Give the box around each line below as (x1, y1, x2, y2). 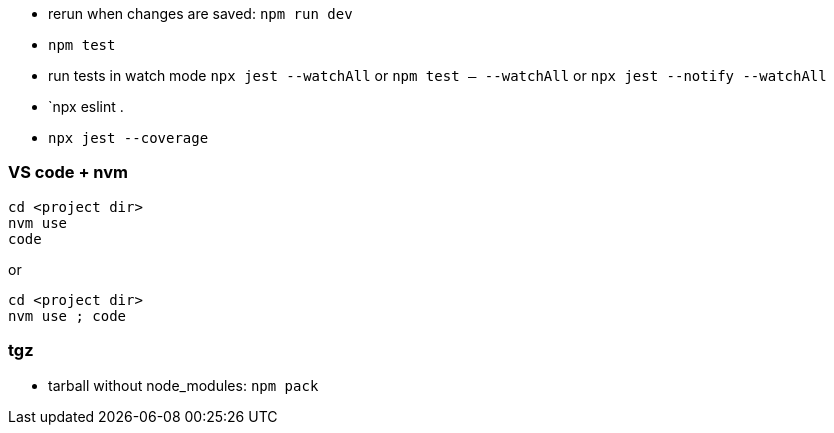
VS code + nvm (8, 162, 129, 183)
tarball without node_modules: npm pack (48, 376, 319, 394)
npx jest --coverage (48, 130, 209, 146)
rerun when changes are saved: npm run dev (48, 5, 353, 22)
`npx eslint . (48, 98, 124, 115)
